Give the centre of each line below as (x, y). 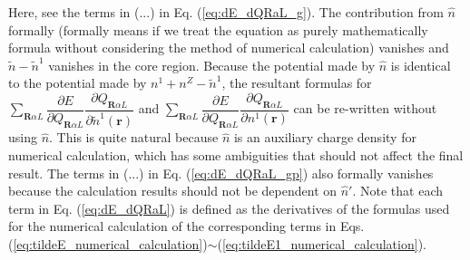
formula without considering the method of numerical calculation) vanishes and (229, 48)
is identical (421, 65)
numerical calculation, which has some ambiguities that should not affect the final (236, 154)
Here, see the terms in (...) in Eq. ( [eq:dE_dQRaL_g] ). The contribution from (226, 12)
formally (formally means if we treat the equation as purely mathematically (218, 29)
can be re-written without (365, 108)
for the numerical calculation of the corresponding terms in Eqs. (186, 226)
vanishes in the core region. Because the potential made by (212, 65)
